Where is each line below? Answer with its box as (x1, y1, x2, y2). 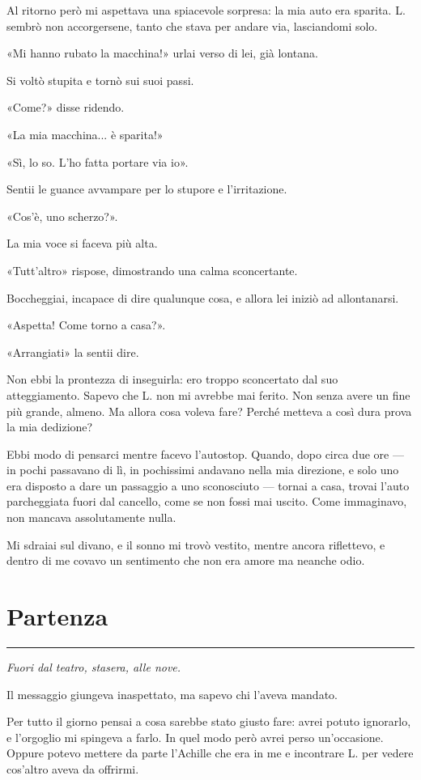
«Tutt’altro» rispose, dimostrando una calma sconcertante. (6, 261, 298, 278)
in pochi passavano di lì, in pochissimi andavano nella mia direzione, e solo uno (6, 461, 399, 478)
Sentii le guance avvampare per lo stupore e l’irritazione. (6, 180, 287, 197)
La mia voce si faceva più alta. (6, 235, 158, 252)
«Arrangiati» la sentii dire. (6, 343, 139, 360)
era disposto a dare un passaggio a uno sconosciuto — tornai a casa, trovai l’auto (6, 477, 410, 494)
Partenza (6, 600, 108, 633)
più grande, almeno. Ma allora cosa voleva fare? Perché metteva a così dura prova (6, 402, 412, 419)
